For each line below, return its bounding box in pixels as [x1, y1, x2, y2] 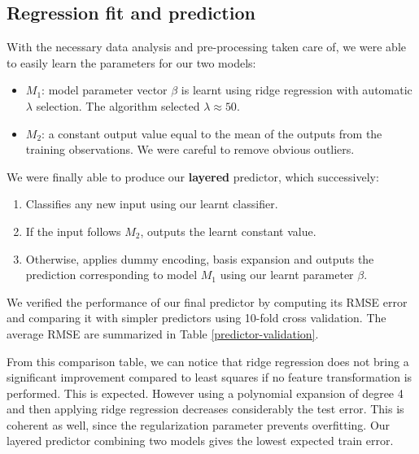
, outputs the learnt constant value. [140, 222, 316, 239]
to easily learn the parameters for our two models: [7, 54, 256, 71]
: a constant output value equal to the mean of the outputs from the [41, 124, 382, 142]
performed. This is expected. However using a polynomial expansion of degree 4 [7, 384, 404, 401]
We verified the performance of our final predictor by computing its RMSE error [7, 293, 408, 310]
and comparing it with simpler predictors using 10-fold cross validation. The [7, 309, 386, 326]
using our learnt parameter [220, 266, 354, 283]
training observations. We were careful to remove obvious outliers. [25, 141, 355, 158]
